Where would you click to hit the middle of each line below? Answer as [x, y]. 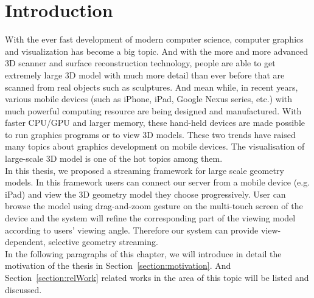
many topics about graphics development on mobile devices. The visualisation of [155, 146]
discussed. [23, 289]
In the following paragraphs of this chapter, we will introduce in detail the [143, 253]
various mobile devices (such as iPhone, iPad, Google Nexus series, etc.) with [149, 99]
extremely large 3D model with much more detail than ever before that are [145, 74]
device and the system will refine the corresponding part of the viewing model [150, 218]
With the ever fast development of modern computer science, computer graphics [154, 39]
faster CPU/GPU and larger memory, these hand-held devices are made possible [155, 123]
